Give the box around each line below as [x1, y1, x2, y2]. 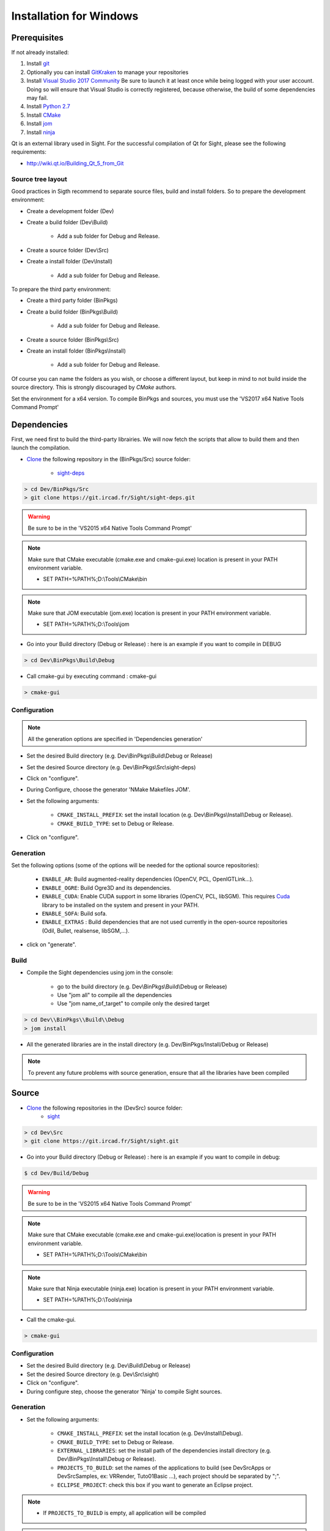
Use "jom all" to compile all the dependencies [57, 991, 172, 999]
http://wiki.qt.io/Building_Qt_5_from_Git [26, 159, 124, 167]
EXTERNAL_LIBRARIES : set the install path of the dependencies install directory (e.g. [57, 1446, 271, 1454]
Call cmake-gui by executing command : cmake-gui [26, 672, 157, 680]
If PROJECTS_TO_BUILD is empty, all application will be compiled [43, 1510, 206, 1517]
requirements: [11, 148, 47, 156]
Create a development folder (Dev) [26, 207, 114, 214]
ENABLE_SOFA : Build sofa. [42, 909, 108, 917]
